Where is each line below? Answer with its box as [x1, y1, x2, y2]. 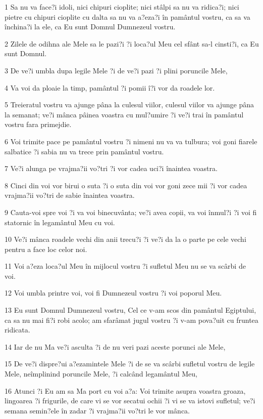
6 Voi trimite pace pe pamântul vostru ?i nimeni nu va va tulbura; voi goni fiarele [5, 136, 257, 146]
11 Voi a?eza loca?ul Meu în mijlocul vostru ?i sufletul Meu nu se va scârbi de [5, 261, 246, 271]
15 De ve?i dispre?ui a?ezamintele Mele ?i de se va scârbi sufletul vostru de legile [5, 358, 255, 369]
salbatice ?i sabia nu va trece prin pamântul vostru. [5, 146, 164, 156]
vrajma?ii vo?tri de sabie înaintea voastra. [5, 190, 135, 200]
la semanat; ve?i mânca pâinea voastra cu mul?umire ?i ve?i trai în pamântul [5, 109, 244, 119]
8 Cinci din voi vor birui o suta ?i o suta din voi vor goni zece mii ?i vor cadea [5, 180, 247, 190]
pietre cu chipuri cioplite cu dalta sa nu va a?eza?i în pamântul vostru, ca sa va [5, 11, 250, 22]
